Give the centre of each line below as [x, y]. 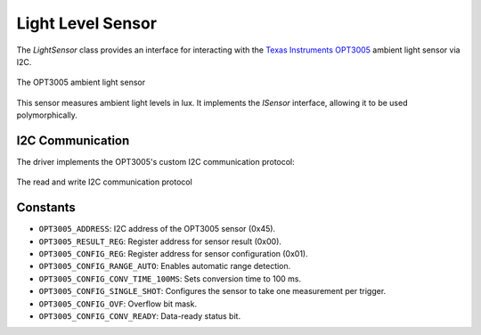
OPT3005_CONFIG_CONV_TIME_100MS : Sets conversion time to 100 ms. [170, 278]
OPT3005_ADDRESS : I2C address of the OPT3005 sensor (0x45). [157, 229]
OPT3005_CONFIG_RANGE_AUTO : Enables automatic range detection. [165, 266]
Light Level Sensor [87, 23]
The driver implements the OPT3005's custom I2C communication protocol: [156, 162]
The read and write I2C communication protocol [105, 182]
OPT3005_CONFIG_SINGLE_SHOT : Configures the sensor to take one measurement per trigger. [212, 291]
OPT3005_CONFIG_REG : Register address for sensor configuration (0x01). [174, 254]
